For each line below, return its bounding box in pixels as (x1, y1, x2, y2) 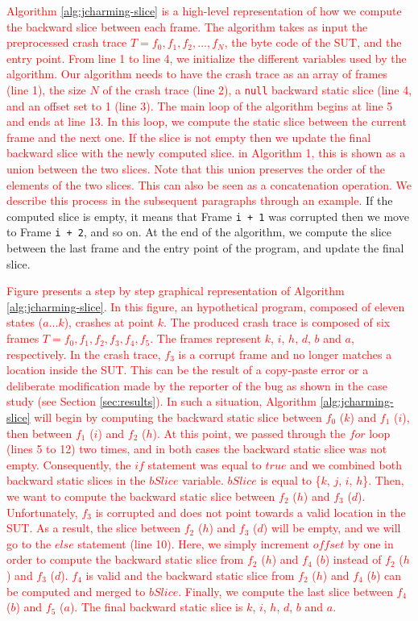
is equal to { (260, 472, 321, 489)
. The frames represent (150, 330, 262, 347)
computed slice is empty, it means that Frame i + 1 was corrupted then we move (6, 207, 409, 224)
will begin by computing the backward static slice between (34, 409, 322, 426)
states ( (6, 314, 43, 331)
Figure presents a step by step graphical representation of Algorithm (6, 282, 345, 299)
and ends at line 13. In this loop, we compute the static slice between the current (6, 113, 407, 130)
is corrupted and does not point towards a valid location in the (95, 503, 406, 520)
